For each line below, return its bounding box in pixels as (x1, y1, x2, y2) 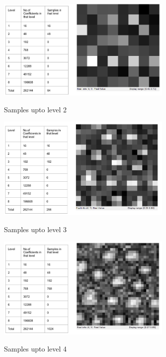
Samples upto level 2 (4, 104, 67, 114)
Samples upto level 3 (4, 224, 67, 235)
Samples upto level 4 (4, 343, 67, 354)
